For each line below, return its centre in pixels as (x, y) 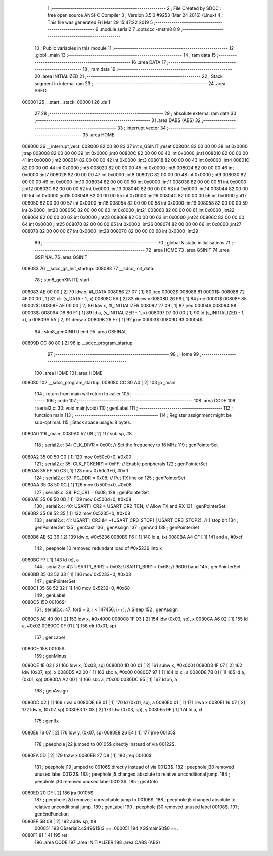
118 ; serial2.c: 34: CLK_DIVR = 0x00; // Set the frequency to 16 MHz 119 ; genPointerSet (126, 445)
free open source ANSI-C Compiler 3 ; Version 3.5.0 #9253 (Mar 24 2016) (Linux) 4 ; (135, 15)
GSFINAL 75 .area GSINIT (61, 257)
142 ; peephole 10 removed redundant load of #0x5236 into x (98, 548)
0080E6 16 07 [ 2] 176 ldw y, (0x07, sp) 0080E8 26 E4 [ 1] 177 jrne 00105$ (99, 732)
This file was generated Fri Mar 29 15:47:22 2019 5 (100, 22)
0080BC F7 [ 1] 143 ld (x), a (51, 560)
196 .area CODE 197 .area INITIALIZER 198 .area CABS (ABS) (97, 842)
